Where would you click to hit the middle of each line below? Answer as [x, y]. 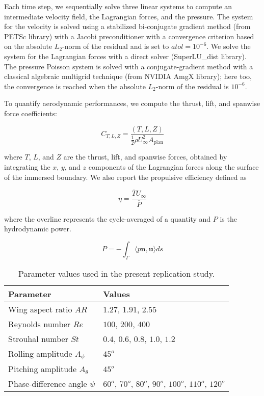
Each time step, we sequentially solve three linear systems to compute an [118, 6]
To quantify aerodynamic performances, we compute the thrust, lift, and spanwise [132, 103]
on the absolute [28, 46]
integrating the [27, 166]
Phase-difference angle [48, 384]
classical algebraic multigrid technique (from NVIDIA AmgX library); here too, [128, 76]
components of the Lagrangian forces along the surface [174, 166]
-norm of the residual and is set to [116, 46]
